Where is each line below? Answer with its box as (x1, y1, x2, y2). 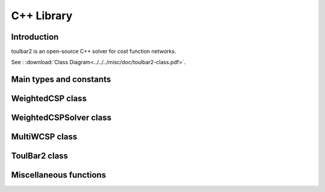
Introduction (11, 32, 59, 42)
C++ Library (11, 9, 73, 22)
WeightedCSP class (11, 94, 87, 104)
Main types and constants (11, 74, 111, 85)
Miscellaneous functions (11, 170, 107, 180)
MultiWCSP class (11, 132, 78, 142)
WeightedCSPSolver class (11, 113, 111, 123)
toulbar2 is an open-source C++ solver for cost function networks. (11, 48, 176, 55)
